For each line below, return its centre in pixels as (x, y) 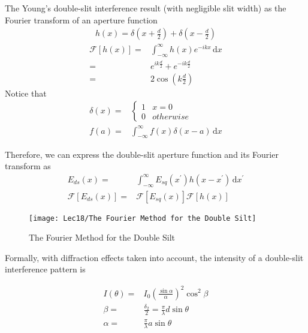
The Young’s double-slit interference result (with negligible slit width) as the (146, 8)
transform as (28, 166)
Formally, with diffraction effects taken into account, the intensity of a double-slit (154, 257)
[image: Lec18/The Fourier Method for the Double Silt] (143, 218)
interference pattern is (45, 269)
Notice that (26, 93)
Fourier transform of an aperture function (81, 19)
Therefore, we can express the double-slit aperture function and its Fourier (142, 154)
